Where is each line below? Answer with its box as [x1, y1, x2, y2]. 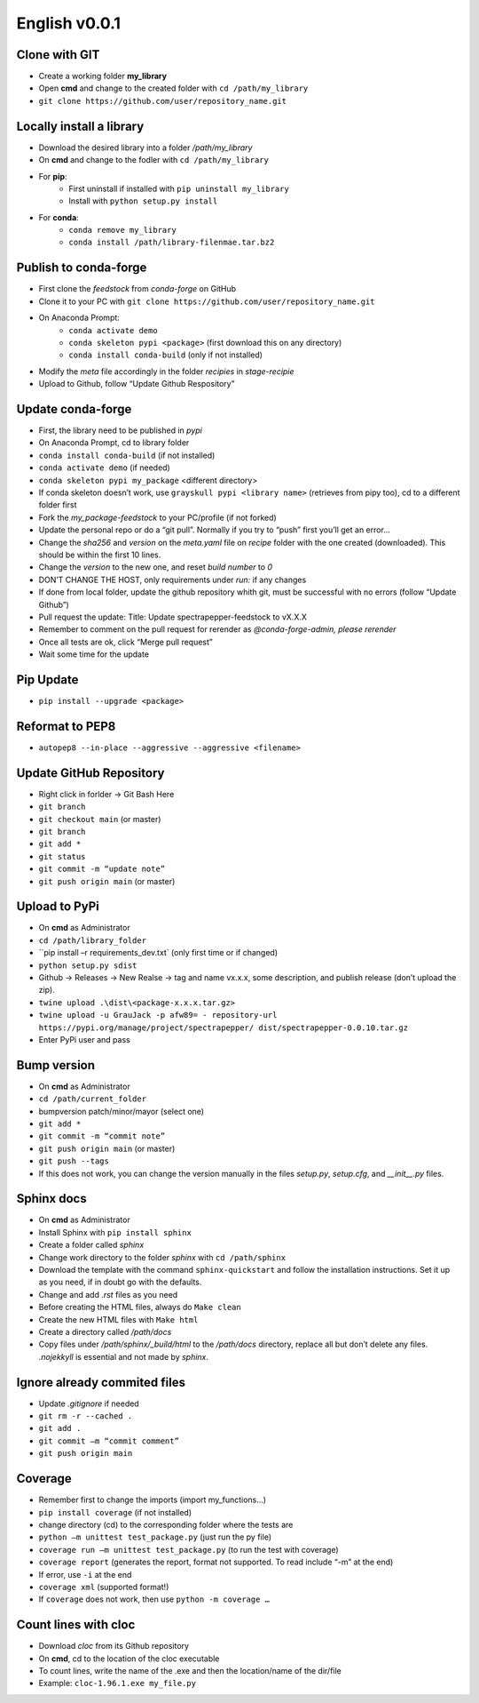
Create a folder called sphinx [38, 1240, 145, 1251]
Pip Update [16, 672, 79, 687]
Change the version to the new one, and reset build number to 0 [38, 562, 273, 572]
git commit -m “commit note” [38, 1131, 166, 1141]
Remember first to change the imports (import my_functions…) [38, 1494, 266, 1506]
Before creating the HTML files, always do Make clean [38, 1302, 241, 1313]
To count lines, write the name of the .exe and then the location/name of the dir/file [38, 1665, 342, 1675]
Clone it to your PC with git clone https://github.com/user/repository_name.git [38, 296, 376, 307]
